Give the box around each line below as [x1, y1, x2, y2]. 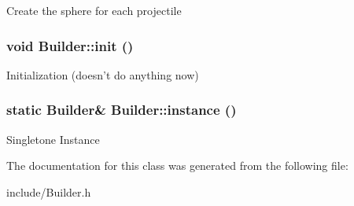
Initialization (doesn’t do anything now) [6, 66, 199, 83]
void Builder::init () [6, 35, 134, 55]
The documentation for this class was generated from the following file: [6, 157, 348, 174]
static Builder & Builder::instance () [6, 100, 237, 120]
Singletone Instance [6, 131, 100, 147]
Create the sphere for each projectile [6, 2, 182, 18]
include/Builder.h [6, 183, 91, 200]
